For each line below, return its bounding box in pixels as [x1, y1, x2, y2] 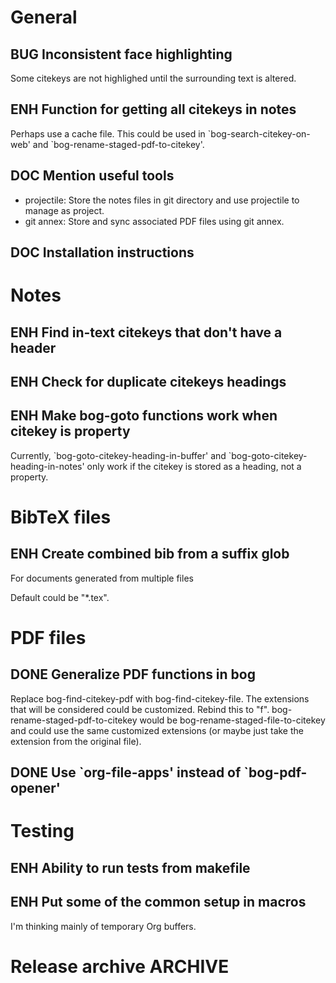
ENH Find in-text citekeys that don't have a [10, 324, 283, 341]
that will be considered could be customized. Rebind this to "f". [10, 703, 270, 715]
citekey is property [10, 423, 131, 440]
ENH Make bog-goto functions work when [10, 407, 278, 425]
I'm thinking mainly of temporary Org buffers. [10, 920, 197, 932]
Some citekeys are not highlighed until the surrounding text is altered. [10, 72, 297, 84]
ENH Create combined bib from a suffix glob [10, 546, 290, 563]
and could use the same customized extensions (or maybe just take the [10, 724, 304, 736]
